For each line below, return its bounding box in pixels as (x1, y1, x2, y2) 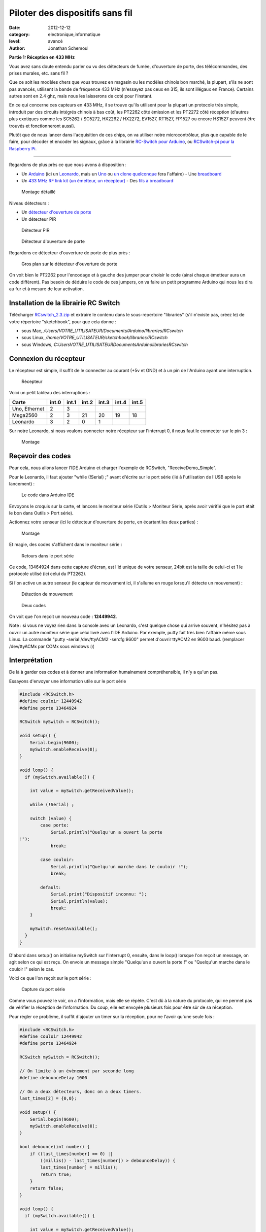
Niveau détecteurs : (9, 200, 49, 206)
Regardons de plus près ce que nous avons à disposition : (9, 162, 127, 168)
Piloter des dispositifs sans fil (9, 7, 133, 18)
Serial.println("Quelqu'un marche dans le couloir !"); (50, 864, 189, 869)
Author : (9, 45, 26, 51)
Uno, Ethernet (12, 405, 44, 412)
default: (40, 885, 62, 890)
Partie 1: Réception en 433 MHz (9, 54, 75, 60)
